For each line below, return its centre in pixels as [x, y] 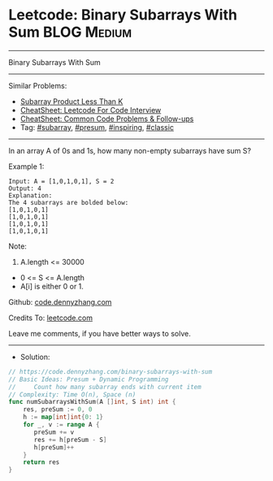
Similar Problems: [38, 85]
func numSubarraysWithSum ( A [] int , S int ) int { [92, 402]
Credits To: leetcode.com [51, 318]
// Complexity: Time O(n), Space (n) [72, 394]
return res [41, 462]
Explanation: [30, 195]
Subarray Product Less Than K [71, 101]
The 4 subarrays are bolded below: [69, 202]
